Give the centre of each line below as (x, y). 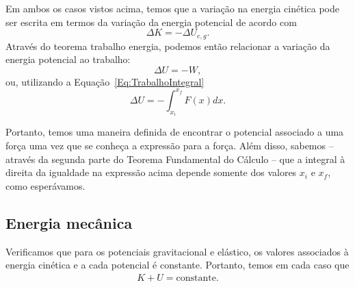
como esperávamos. (45, 185)
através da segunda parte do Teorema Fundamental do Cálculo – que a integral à (175, 159)
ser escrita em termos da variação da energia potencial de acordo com (151, 22)
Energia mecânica (69, 222)
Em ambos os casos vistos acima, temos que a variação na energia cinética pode (172, 8)
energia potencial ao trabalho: (68, 59)
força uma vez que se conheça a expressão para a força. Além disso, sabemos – (170, 145)
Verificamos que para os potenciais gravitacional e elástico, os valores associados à (177, 251)
